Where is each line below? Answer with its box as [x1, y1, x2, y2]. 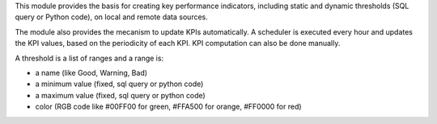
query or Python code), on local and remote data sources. [15, 12, 208, 22]
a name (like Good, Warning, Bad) [35, 68, 148, 77]
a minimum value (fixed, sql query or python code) [35, 79, 204, 89]
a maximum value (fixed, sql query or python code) [35, 90, 206, 100]
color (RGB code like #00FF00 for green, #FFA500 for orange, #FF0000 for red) [35, 101, 303, 112]
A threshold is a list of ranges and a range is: [15, 53, 164, 63]
